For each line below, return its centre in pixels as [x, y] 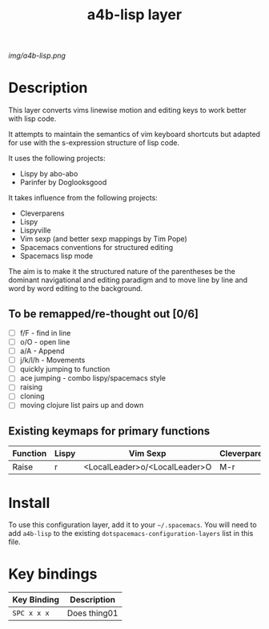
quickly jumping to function [65, 369]
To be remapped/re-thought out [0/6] [103, 314]
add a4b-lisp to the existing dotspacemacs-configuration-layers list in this [131, 534]
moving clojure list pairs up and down [82, 405]
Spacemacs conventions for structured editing [96, 248]
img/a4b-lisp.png [37, 56]
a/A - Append [42, 351]
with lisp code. [32, 119]
